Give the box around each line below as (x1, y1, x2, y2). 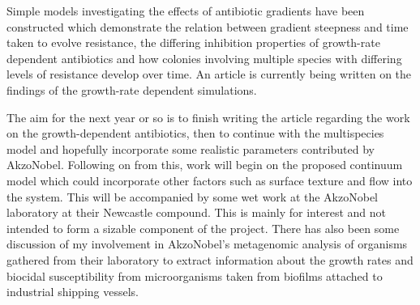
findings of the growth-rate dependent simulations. (6, 81, 257, 98)
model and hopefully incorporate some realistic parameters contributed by (6, 140, 375, 157)
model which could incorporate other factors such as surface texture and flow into (6, 172, 413, 189)
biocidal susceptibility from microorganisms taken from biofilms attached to (6, 267, 383, 284)
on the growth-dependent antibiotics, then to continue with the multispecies (6, 125, 384, 142)
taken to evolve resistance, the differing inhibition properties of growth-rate (6, 34, 380, 51)
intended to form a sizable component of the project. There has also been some (6, 219, 400, 236)
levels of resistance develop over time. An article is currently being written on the (6, 66, 412, 83)
